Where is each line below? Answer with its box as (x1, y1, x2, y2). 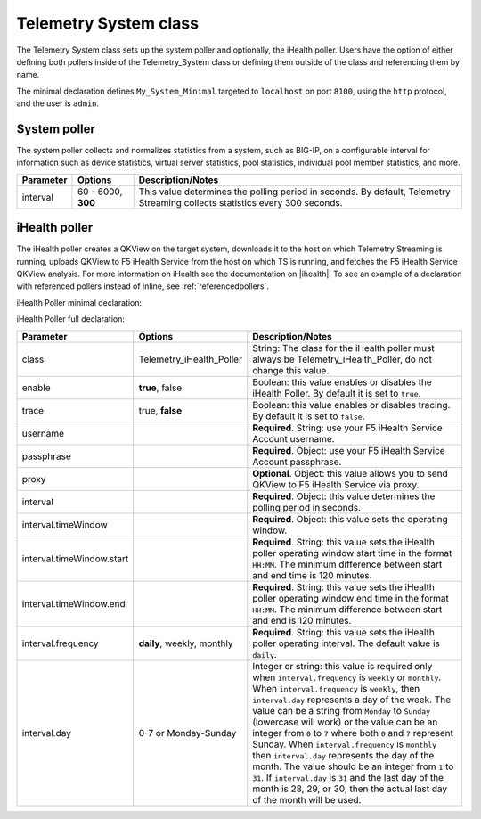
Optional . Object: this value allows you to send (252, 467, 449, 479)
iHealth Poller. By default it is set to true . (252, 387, 421, 399)
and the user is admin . (16, 98, 100, 109)
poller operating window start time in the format (252, 546, 452, 559)
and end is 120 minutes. (252, 614, 352, 627)
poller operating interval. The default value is (252, 637, 440, 650)
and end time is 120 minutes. (252, 569, 373, 581)
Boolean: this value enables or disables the (252, 375, 432, 388)
